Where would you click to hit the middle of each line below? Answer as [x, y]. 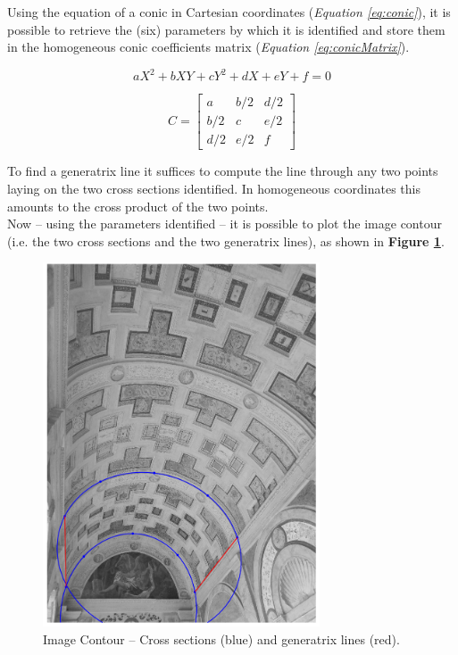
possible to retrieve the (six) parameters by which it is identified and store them [226, 29]
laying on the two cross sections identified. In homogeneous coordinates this [214, 188]
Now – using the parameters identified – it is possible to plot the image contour [225, 224]
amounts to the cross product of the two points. [138, 206]
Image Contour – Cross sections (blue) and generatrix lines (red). [221, 638]
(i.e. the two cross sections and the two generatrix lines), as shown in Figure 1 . [226, 240]
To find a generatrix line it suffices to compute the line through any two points [223, 171]
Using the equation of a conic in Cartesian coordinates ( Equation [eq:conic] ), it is [229, 12]
